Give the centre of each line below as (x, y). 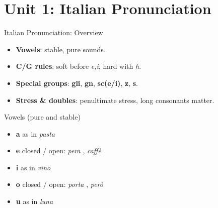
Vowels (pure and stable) (42, 117)
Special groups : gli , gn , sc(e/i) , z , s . (77, 83)
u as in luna (34, 201)
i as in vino (33, 167)
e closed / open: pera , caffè (58, 150)
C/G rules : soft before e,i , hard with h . (79, 66)
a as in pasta (35, 133)
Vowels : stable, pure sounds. (61, 49)
